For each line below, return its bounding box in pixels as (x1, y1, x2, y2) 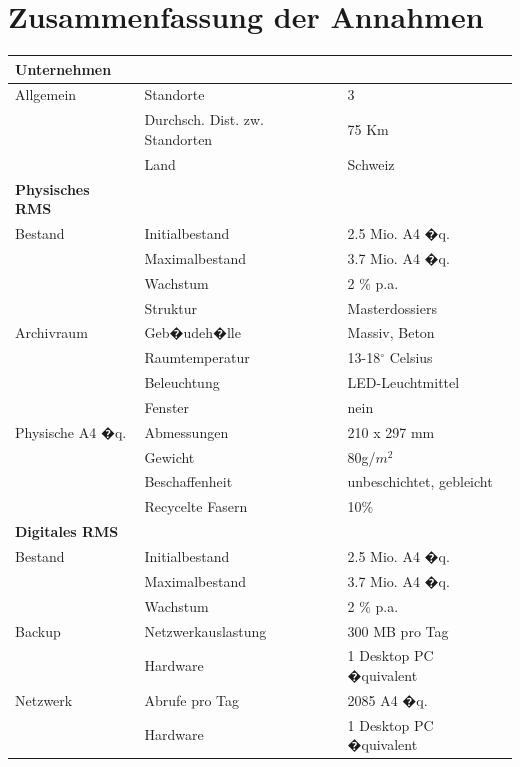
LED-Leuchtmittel (347, 372, 460, 393)
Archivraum (15, 322, 88, 343)
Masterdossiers (347, 297, 437, 318)
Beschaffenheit (144, 471, 233, 492)
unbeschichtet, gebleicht (347, 471, 493, 492)
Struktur (144, 297, 198, 318)
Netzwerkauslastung (144, 620, 267, 641)
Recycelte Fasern (144, 496, 248, 517)
